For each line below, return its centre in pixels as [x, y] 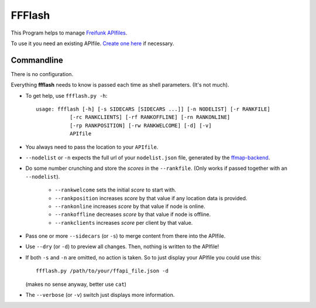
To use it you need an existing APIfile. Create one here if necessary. [92, 43]
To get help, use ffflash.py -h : [66, 95]
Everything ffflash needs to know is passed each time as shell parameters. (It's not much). [120, 85]
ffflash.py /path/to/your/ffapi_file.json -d [102, 271]
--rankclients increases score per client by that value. [124, 223]
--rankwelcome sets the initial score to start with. [116, 190]
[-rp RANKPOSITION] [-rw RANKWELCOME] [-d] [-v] [140, 125]
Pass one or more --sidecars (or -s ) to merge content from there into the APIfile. [126, 236]
